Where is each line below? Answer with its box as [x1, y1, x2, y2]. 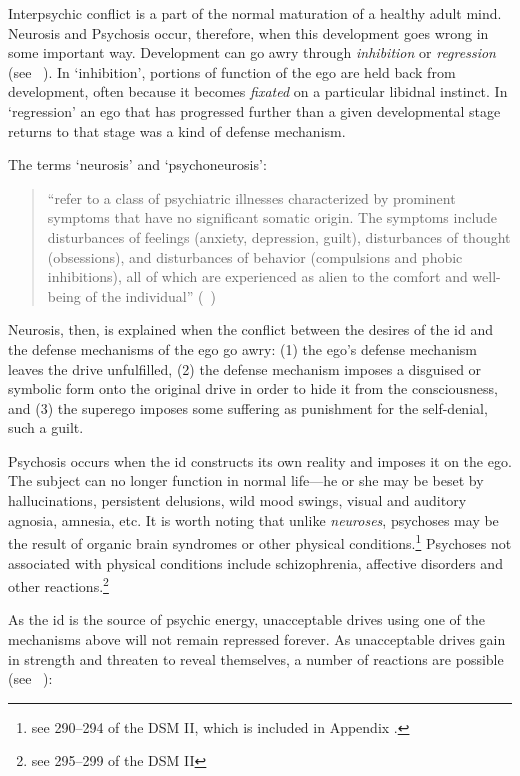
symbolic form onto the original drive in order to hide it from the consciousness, [8, 378, 498, 399]
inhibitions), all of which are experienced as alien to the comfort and [47, 266, 468, 287]
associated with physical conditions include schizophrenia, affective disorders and [8, 552, 503, 573]
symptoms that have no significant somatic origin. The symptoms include [47, 207, 498, 228]
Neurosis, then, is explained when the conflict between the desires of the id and [8, 319, 494, 340]
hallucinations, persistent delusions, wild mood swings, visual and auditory [8, 490, 467, 511]
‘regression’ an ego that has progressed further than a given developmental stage [8, 100, 501, 121]
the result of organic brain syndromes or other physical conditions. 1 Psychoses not [8, 530, 512, 553]
